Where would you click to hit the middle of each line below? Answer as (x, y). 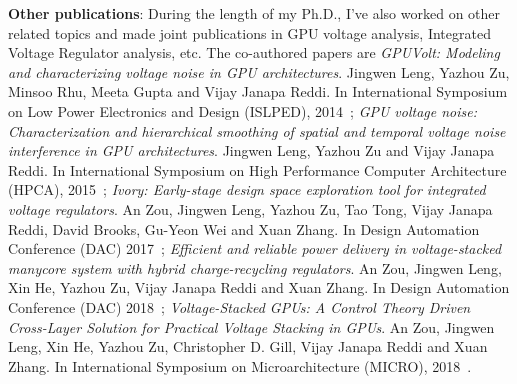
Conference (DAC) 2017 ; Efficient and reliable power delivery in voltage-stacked (255, 248)
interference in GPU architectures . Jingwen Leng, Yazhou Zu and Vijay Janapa (251, 150)
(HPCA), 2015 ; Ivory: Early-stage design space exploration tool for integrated (247, 189)
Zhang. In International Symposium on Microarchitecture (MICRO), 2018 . (240, 365)
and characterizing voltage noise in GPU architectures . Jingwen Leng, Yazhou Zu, (259, 71)
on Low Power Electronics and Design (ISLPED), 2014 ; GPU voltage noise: (243, 110)
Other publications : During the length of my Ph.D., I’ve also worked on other (254, 13)
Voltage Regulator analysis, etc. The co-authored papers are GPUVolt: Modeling (254, 52)
